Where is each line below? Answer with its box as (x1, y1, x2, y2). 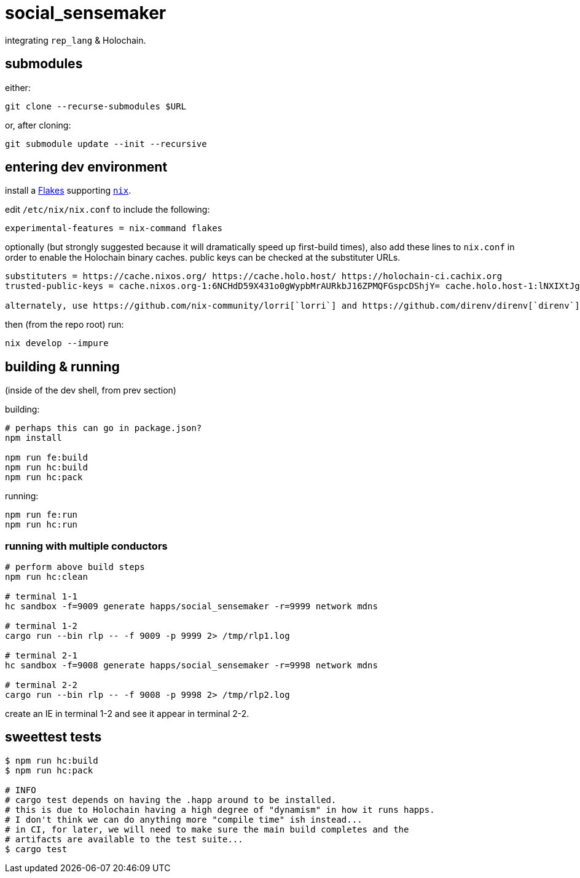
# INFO (5, 785, 36, 795)
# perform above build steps (5, 562, 145, 572)
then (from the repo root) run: (5, 319, 124, 330)
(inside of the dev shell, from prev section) (5, 385, 176, 396)
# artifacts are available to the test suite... (5, 834, 243, 844)
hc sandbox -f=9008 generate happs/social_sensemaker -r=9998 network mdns (5, 660, 378, 671)
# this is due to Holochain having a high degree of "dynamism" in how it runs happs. (5, 804, 435, 815)
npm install (5, 433, 62, 443)
